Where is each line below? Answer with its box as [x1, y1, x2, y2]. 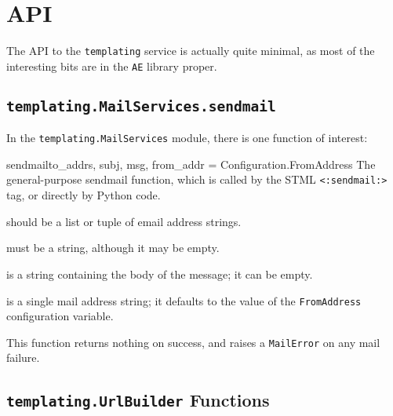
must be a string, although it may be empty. [6, 239, 220, 256]
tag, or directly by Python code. [6, 187, 161, 203]
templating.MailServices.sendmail [6, 97, 276, 115]
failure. [6, 349, 40, 366]
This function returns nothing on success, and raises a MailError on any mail [6, 334, 380, 350]
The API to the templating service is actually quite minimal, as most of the [6, 42, 375, 59]
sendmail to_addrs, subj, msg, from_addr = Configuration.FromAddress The [6, 155, 376, 172]
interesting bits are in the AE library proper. [6, 57, 217, 74]
